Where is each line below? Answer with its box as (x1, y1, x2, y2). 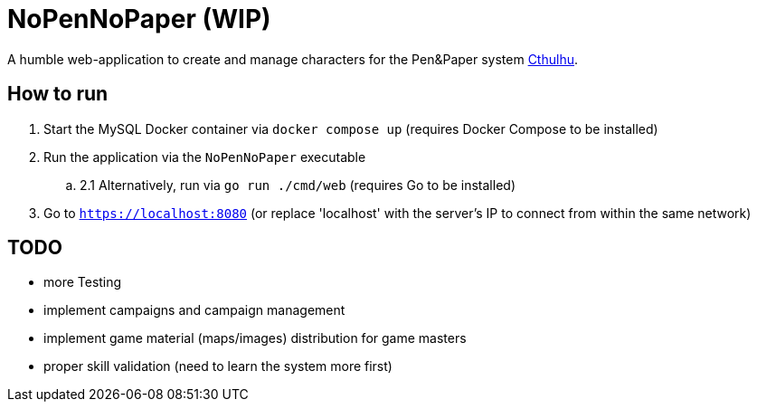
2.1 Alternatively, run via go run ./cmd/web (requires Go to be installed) (80, 176, 516, 193)
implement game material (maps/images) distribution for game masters (43, 330, 467, 347)
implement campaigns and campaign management (43, 302, 345, 319)
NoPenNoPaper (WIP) (7, 4, 271, 34)
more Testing (43, 274, 122, 290)
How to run (7, 82, 109, 106)
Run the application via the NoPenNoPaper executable (43, 148, 366, 165)
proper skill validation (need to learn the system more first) (43, 358, 393, 375)
